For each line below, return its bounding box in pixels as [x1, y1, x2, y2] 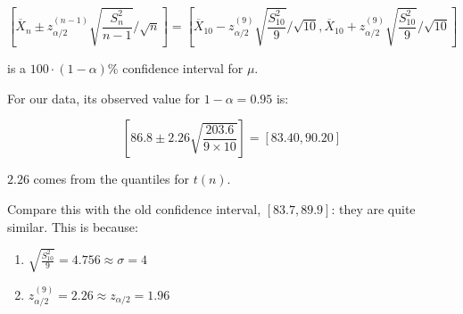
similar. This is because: [7, 217, 138, 235]
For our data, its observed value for [7, 88, 200, 107]
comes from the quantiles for [33, 169, 190, 188]
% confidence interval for [107, 59, 244, 78]
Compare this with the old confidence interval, [7, 200, 261, 219]
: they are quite [331, 200, 416, 219]
